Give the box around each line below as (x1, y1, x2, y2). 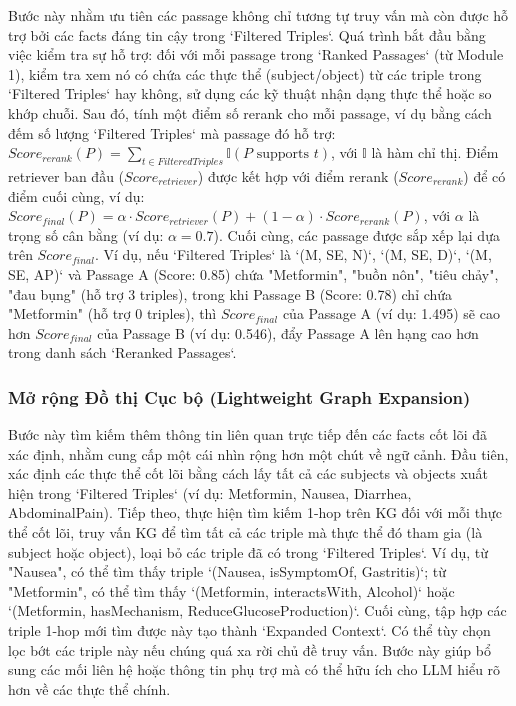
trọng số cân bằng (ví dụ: (8, 224, 164, 245)
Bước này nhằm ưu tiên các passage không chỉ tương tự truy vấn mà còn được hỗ (8, 5, 509, 25)
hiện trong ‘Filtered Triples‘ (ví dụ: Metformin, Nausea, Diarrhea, (8, 482, 412, 503)
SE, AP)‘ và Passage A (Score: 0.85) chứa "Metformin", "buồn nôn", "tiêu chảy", (8, 263, 499, 284)
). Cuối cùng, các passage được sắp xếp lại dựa (213, 224, 500, 245)
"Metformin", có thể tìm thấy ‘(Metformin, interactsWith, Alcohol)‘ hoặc (8, 580, 455, 601)
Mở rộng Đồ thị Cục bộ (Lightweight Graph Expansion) (8, 384, 471, 409)
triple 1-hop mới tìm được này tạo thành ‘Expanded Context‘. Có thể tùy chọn (8, 620, 491, 641)
